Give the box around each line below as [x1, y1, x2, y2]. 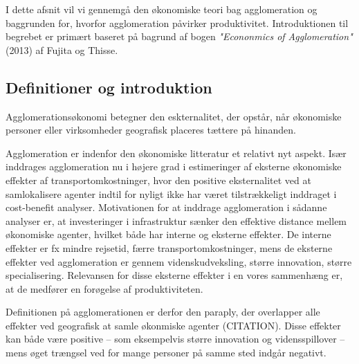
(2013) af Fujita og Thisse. [6, 42, 118, 57]
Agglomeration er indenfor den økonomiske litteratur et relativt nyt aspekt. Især [6, 145, 347, 160]
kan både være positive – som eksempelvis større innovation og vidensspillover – [6, 331, 345, 346]
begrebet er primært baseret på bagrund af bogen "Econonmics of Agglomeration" [6, 29, 353, 44]
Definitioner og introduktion [6, 76, 212, 98]
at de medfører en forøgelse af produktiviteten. [6, 281, 203, 295]
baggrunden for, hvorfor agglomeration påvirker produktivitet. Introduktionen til [6, 15, 349, 30]
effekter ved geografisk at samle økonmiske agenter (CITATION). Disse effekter [6, 318, 341, 332]
